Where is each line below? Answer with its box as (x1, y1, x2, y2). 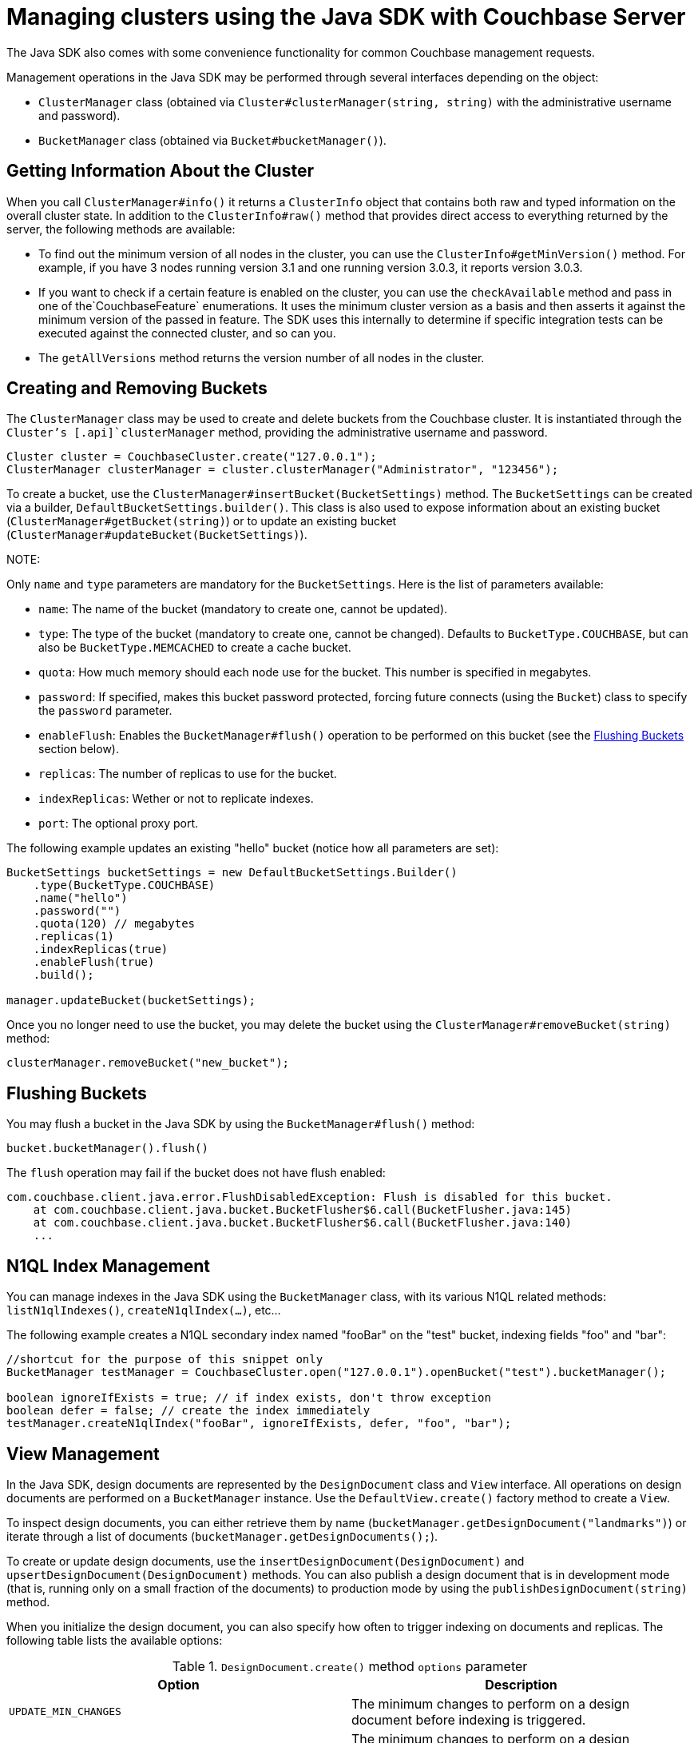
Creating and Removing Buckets (6, 378, 268, 399)
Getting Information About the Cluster (6, 161, 314, 181)
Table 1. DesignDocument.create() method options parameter (172, 1657, 528, 1674)
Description (485, 1676, 557, 1693)
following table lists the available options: (6, 1633, 223, 1647)
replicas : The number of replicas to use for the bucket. (38, 767, 337, 781)
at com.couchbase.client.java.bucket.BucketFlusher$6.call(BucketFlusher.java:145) (33, 1203, 573, 1217)
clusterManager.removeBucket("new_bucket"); (6, 1056, 290, 1070)
